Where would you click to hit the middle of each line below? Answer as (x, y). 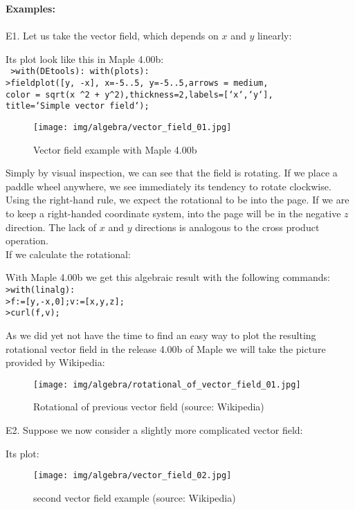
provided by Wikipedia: (55, 362)
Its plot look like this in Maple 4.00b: (85, 58)
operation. (27, 240)
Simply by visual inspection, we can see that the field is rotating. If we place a (172, 173)
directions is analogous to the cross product (227, 227)
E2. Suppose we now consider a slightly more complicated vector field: (154, 430)
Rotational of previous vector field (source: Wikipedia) (149, 407)
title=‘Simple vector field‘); (78, 106)
